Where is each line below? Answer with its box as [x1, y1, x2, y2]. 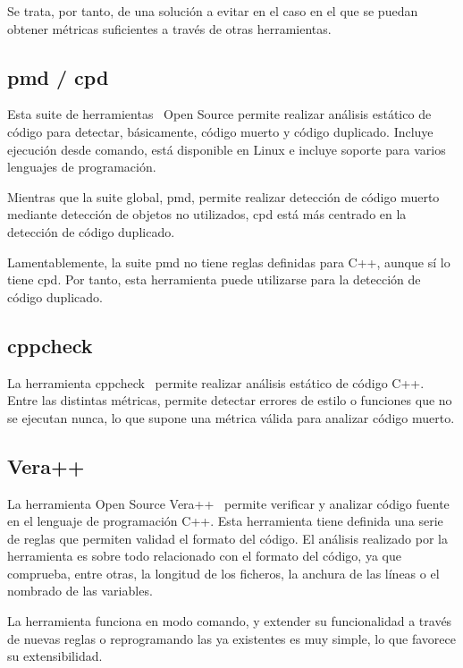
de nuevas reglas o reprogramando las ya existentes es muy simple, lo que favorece [7, 629, 456, 647]
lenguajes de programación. [7, 157, 156, 176]
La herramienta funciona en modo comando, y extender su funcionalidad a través [7, 612, 452, 630]
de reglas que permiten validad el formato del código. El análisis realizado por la [7, 528, 448, 547]
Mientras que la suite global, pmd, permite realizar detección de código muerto [7, 187, 440, 206]
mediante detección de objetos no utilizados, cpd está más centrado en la [7, 205, 407, 224]
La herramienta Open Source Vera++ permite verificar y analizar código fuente [7, 494, 450, 512]
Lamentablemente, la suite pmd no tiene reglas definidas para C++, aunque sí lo [7, 252, 450, 271]
